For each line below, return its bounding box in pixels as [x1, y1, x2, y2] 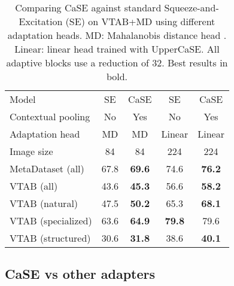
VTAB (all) [10, 179, 58, 193]
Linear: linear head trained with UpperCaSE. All [14, 42, 220, 56]
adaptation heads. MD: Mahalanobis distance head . [7, 28, 227, 42]
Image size [10, 144, 53, 158]
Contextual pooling [10, 109, 90, 123]
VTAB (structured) [10, 231, 91, 245]
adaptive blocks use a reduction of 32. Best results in [6, 56, 228, 69]
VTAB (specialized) [10, 214, 92, 227]
